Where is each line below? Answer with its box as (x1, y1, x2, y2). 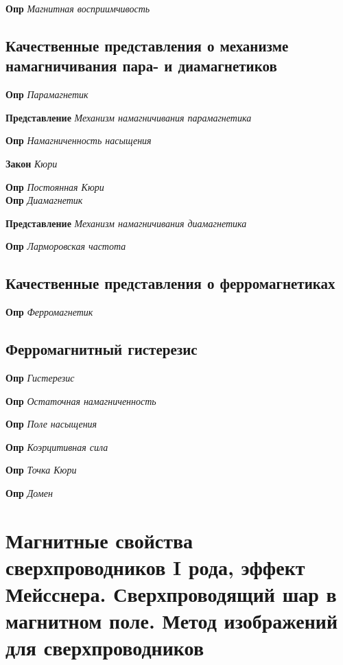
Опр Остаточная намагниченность (5, 393, 156, 408)
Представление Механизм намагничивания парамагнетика (5, 110, 252, 124)
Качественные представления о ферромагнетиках (5, 272, 335, 294)
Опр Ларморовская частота (5, 239, 126, 253)
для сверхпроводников (5, 633, 204, 662)
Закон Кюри (5, 156, 58, 170)
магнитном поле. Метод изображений (5, 607, 338, 635)
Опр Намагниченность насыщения (5, 133, 152, 148)
